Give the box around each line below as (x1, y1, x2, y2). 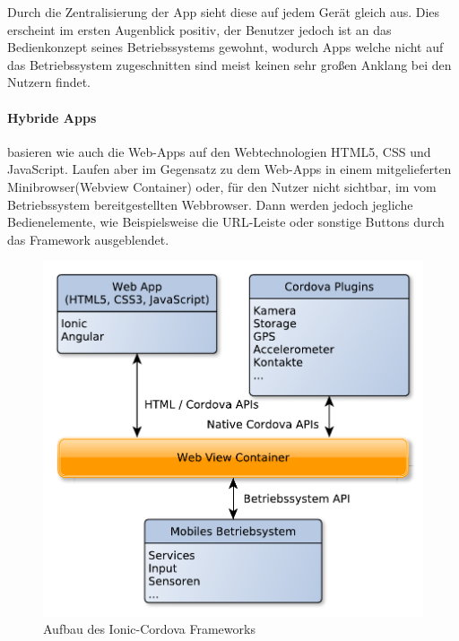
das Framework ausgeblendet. (7, 230, 169, 248)
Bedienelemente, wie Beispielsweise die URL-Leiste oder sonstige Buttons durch (7, 212, 445, 231)
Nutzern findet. (7, 73, 91, 91)
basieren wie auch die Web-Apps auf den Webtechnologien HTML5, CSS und (7, 142, 431, 160)
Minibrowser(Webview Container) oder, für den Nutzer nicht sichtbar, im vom (7, 177, 437, 195)
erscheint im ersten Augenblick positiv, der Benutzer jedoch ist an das (7, 20, 392, 39)
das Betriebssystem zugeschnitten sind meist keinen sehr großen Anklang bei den (7, 55, 452, 74)
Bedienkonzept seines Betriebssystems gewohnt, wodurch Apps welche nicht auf (7, 38, 444, 56)
